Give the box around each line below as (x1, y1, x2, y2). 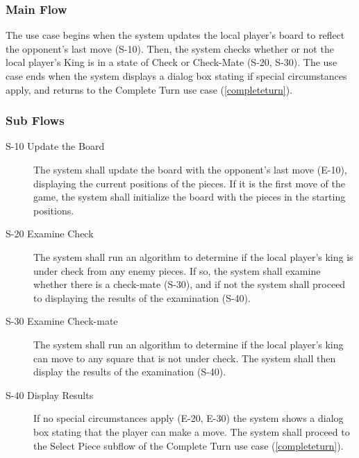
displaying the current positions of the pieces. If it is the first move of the (33, 176, 345, 190)
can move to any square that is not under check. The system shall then (33, 350, 336, 365)
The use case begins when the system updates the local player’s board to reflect (6, 28, 345, 42)
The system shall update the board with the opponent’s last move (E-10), (33, 162, 347, 176)
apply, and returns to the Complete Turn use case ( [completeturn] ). (6, 82, 293, 96)
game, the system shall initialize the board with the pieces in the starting (33, 189, 346, 204)
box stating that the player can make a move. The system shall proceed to (33, 424, 350, 439)
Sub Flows (6, 112, 65, 129)
